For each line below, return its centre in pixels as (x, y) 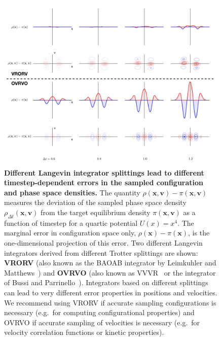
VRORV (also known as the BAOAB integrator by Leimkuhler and (110, 263)
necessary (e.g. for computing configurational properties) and (99, 312)
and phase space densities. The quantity (72, 192)
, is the (199, 233)
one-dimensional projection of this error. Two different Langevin (103, 242)
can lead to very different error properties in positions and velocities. (111, 292)
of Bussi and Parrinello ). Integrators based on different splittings (106, 282)
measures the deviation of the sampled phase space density (95, 202)
